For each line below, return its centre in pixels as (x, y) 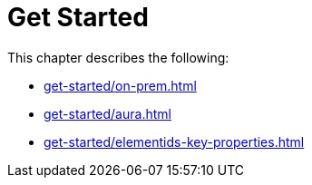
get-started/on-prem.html (120, 85)
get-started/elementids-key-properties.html (174, 141)
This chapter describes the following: (118, 57)
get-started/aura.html (107, 113)
